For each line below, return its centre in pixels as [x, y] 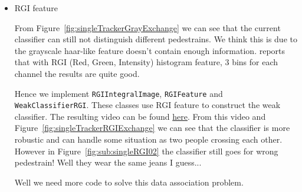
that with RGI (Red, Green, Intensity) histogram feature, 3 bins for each [146, 62]
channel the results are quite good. [77, 73]
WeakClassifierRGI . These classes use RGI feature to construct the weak [147, 105]
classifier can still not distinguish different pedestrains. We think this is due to [156, 39]
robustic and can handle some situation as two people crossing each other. [148, 139]
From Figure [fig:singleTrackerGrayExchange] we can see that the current [147, 27]
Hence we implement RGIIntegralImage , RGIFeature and [119, 93]
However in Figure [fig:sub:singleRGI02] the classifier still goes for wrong [146, 151]
